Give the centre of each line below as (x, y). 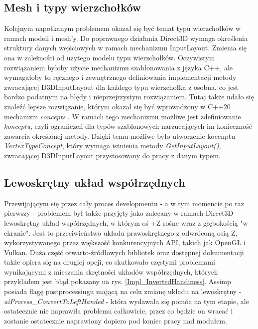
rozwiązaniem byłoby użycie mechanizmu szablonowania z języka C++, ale (118, 67)
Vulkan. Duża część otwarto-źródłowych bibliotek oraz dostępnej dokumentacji (124, 252)
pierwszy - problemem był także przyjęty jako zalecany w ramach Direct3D (119, 213)
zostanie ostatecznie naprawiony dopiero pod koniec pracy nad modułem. (116, 320)
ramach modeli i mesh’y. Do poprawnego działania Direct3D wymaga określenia (126, 38)
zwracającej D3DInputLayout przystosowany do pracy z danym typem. (112, 155)
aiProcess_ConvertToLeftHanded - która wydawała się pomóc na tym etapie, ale (127, 301)
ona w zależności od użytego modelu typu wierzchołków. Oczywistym (110, 57)
